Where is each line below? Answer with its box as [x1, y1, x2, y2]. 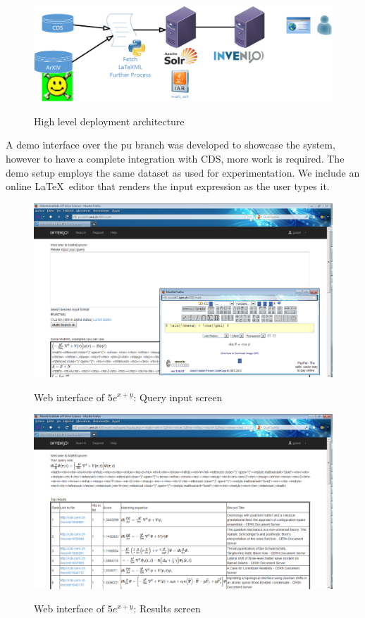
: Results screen [133, 601, 201, 616]
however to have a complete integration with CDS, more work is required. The [6, 151, 345, 165]
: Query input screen [133, 389, 223, 404]
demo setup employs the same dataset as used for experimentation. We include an [6, 165, 360, 179]
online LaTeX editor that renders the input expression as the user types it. [6, 179, 330, 194]
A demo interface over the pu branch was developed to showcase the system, [6, 137, 335, 152]
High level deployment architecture [34, 113, 185, 128]
